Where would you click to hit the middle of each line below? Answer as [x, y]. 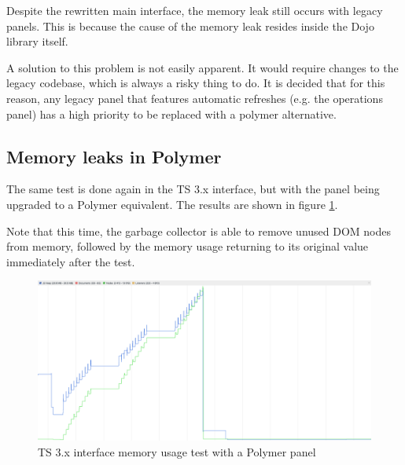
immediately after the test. [71, 261]
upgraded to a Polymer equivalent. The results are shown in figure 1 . [172, 204]
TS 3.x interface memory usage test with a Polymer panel [177, 451]
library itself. [37, 41]
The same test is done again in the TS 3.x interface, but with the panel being [193, 189]
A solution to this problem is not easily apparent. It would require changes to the [202, 67]
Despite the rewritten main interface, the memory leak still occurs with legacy [195, 10]
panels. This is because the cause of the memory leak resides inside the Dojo [190, 26]
